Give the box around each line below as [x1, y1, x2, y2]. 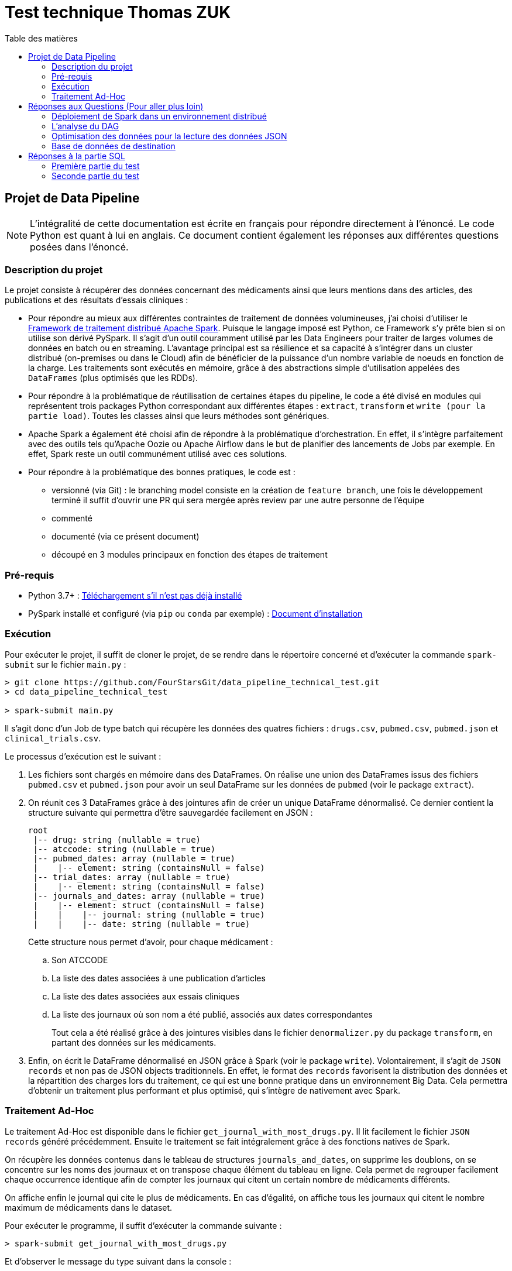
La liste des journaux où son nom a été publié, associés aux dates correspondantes [51, 1009, 373, 1019]
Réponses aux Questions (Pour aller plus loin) [28, 101, 204, 111]
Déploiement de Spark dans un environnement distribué [51, 111, 267, 121]
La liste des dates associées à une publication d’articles [51, 973, 266, 983]
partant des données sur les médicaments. [51, 1037, 217, 1047]
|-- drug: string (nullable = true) [33, 834, 201, 844]
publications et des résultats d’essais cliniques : [5, 295, 188, 305]
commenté [51, 513, 92, 524]
